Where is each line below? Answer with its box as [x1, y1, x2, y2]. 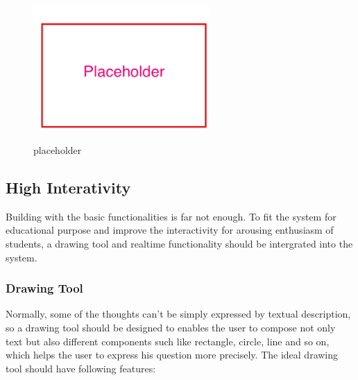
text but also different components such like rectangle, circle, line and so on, [6, 334, 330, 348]
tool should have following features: [6, 361, 156, 375]
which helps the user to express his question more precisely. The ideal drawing [6, 347, 339, 362]
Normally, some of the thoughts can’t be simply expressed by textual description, [6, 306, 351, 321]
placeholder [33, 142, 82, 157]
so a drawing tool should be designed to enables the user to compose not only [6, 320, 336, 334]
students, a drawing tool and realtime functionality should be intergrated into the [6, 236, 353, 250]
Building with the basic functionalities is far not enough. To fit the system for [6, 209, 336, 223]
